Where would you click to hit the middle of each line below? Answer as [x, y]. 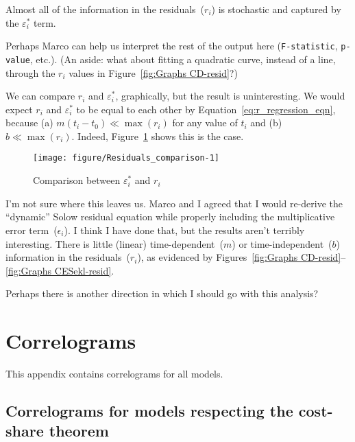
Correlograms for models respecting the [149, 410]
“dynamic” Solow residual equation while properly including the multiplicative [170, 217]
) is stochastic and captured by [276, 9]
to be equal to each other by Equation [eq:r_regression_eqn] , [206, 109]
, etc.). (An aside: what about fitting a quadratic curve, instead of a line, [183, 59]
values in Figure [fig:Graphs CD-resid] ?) [153, 72]
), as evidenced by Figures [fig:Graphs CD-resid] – [242, 257]
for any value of [205, 123]
